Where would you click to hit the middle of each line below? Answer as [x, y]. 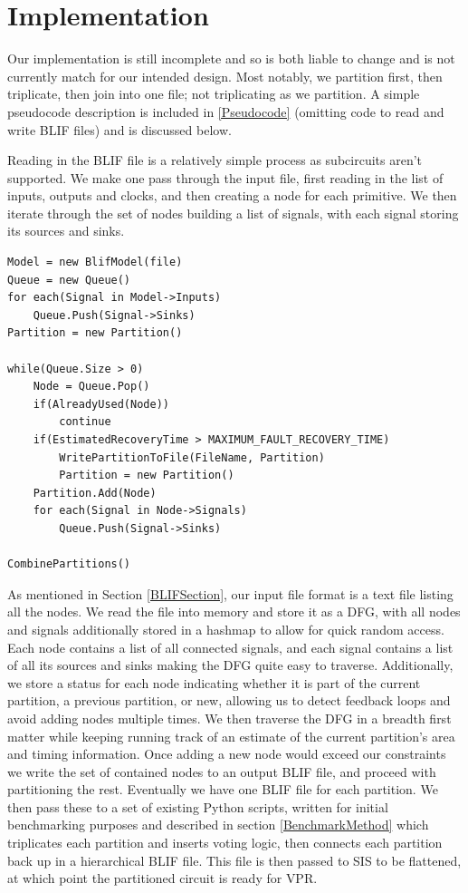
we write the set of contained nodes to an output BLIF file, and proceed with [222, 771]
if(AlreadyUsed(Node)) [101, 404]
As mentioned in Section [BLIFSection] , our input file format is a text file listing [230, 593]
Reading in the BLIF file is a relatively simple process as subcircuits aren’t [215, 160]
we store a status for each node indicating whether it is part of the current [214, 682]
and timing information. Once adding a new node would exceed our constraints [227, 754]
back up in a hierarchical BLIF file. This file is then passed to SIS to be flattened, [234, 860]
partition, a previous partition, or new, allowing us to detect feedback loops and [229, 700]
